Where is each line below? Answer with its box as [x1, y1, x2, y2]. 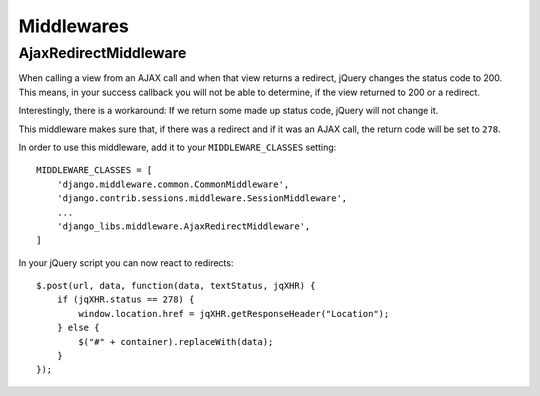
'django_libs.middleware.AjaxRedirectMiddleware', [56, 220, 311, 232]
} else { [56, 322, 100, 334]
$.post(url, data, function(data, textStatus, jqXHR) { [36, 280, 316, 292]
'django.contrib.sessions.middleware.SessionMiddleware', [56, 193, 348, 204]
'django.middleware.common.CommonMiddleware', [56, 178, 290, 190]
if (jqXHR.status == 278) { [56, 294, 195, 305]
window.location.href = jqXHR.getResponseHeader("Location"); [78, 308, 390, 319]
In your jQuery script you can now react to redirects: [18, 256, 234, 269]
